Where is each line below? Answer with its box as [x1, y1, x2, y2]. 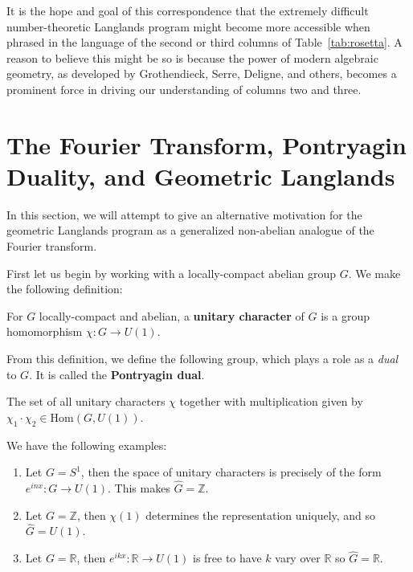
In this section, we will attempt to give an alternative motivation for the [6, 206, 362, 223]
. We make [348, 264, 401, 281]
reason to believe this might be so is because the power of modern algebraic [6, 49, 378, 66]
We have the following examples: [6, 436, 167, 453]
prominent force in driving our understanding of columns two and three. [6, 80, 362, 97]
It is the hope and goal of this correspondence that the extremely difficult [6, 2, 369, 18]
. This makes [108, 480, 170, 496]
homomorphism [6, 323, 83, 340]
